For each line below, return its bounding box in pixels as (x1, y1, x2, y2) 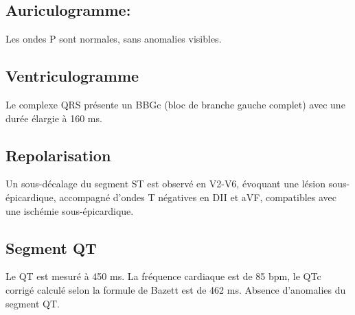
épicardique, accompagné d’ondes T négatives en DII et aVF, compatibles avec (5, 189, 337, 204)
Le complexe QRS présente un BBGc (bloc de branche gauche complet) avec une (5, 97, 345, 111)
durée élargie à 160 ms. (5, 110, 102, 125)
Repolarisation (5, 144, 111, 165)
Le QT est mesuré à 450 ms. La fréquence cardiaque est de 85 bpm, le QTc (5, 269, 321, 283)
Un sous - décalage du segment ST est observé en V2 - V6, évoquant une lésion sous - (5, 176, 350, 191)
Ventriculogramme (5, 65, 139, 86)
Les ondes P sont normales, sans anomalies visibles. (5, 32, 222, 46)
